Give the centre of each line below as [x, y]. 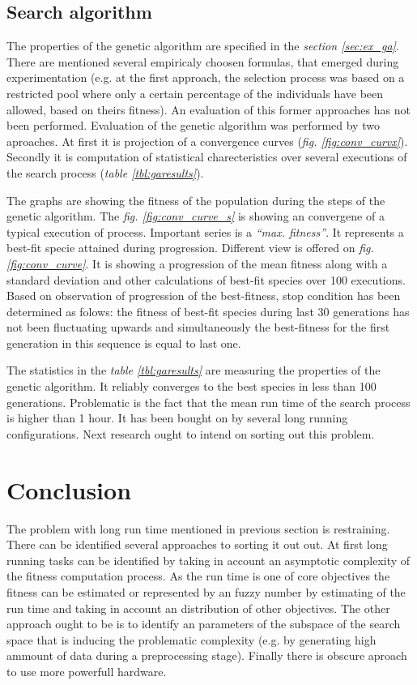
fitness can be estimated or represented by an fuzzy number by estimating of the [206, 591]
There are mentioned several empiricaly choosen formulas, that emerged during [203, 61]
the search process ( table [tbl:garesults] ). [105, 172]
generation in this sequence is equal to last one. [124, 342]
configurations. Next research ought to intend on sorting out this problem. [191, 433]
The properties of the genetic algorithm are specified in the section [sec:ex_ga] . [203, 46]
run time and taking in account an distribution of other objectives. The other [198, 608]
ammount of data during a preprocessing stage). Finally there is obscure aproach [207, 655]
